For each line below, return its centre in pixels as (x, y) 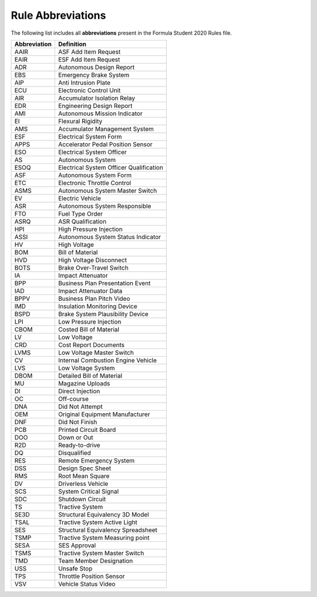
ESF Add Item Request (89, 59)
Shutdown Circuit (82, 499)
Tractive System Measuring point (104, 538)
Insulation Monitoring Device (97, 306)
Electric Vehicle (79, 198)
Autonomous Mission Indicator (100, 113)
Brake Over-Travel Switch (93, 267)
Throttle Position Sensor (91, 576)
